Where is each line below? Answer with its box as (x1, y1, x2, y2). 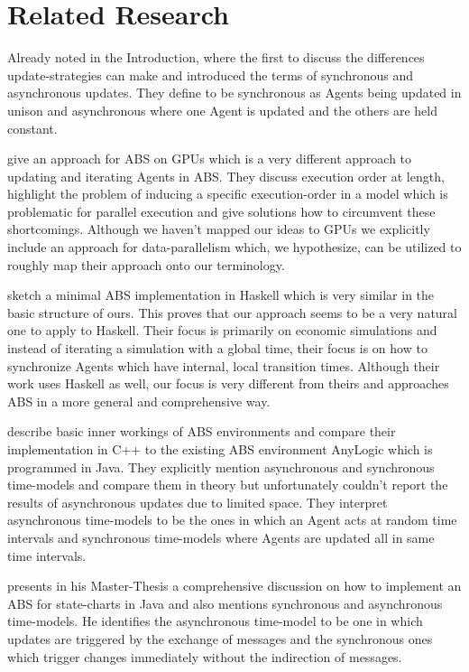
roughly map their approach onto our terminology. (7, 255, 285, 274)
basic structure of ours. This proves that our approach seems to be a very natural (7, 303, 457, 322)
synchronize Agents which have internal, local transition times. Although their (7, 356, 440, 375)
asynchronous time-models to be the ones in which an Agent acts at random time (7, 510, 457, 529)
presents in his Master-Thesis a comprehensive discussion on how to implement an (7, 576, 462, 595)
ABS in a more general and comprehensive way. (7, 391, 271, 410)
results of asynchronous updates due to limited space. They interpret (7, 492, 388, 511)
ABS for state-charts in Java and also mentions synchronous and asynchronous (7, 593, 443, 612)
